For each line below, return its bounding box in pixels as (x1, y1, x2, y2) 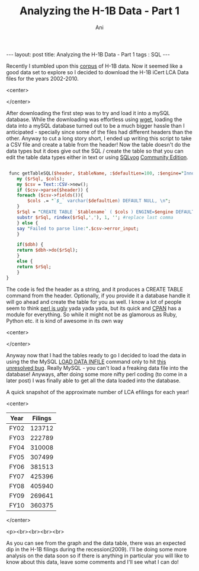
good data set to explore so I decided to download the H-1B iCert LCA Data (6, 68, 189, 75)
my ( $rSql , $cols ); (17, 176, 65, 182)
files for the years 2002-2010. (6, 75, 79, 82)
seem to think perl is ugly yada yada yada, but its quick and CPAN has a (6, 304, 182, 312)
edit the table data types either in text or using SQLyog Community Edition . (6, 153, 188, 161)
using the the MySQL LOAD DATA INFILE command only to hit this (6, 358, 166, 365)
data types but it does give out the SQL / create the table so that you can (6, 147, 184, 154)
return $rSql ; (17, 264, 52, 269)
